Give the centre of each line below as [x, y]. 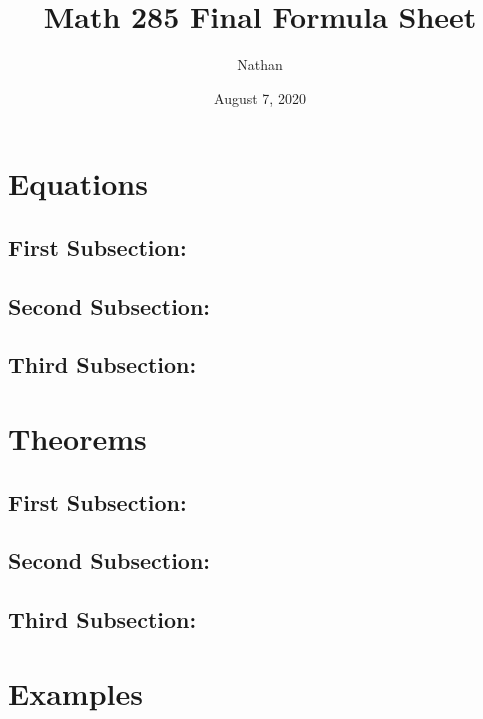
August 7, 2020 [260, 97]
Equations [78, 183]
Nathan [260, 64]
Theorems [77, 438]
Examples [75, 692]
